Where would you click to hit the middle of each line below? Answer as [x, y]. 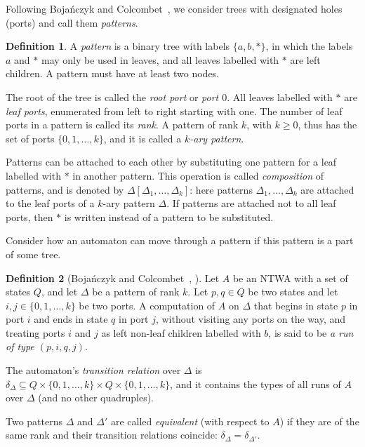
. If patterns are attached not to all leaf [251, 203]
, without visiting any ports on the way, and [251, 319]
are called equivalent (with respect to [190, 421]
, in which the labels [309, 46]
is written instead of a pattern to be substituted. [169, 216]
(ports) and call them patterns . [72, 22]
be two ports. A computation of [147, 305]
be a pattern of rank [136, 292]
